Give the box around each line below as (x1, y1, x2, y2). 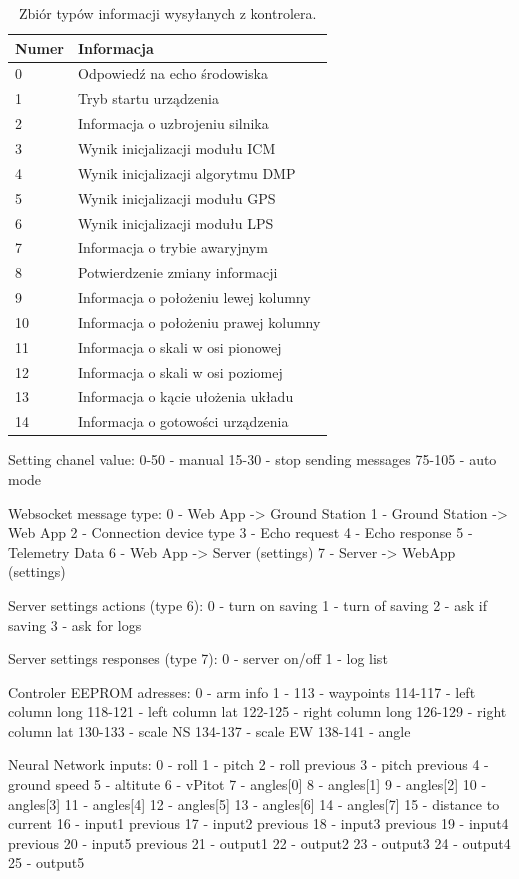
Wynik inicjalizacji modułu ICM (77, 137, 276, 158)
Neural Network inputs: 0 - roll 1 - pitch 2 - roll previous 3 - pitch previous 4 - (8, 754, 489, 775)
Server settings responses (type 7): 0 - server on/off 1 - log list (8, 648, 388, 669)
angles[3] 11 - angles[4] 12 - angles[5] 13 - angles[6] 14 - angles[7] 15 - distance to (8, 793, 500, 814)
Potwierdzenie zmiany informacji (77, 262, 278, 283)
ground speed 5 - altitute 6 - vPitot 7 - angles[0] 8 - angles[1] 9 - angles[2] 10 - (8, 774, 487, 795)
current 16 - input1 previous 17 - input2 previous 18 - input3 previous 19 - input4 (8, 813, 509, 834)
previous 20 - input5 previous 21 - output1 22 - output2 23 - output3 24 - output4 (8, 832, 511, 853)
